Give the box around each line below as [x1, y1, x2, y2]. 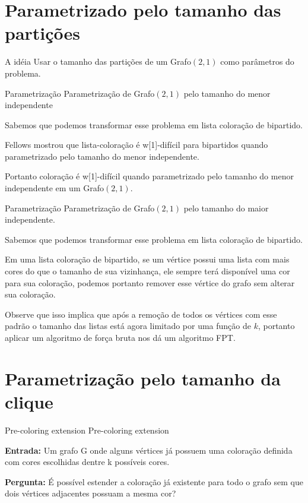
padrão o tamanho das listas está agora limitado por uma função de [5, 319, 251, 332]
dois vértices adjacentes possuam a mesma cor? [5, 487, 176, 499]
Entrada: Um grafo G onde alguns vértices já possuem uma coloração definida [5, 444, 293, 456]
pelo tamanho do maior [183, 201, 269, 214]
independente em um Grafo [5, 182, 104, 194]
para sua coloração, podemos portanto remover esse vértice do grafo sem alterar [5, 276, 295, 289]
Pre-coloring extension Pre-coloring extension [5, 423, 169, 436]
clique [5, 389, 53, 413]
